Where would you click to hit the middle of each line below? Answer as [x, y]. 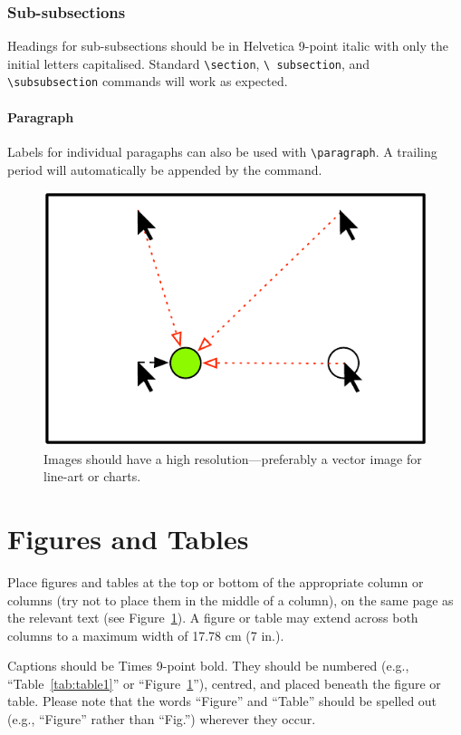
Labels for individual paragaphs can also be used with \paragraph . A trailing [222, 151]
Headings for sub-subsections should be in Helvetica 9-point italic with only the [228, 46]
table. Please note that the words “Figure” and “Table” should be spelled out [222, 701]
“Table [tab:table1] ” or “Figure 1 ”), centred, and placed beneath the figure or [224, 683]
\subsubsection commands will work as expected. [148, 81]
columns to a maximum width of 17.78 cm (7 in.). [146, 635]
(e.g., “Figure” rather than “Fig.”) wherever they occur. [162, 719]
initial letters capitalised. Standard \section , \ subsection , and [189, 63]
